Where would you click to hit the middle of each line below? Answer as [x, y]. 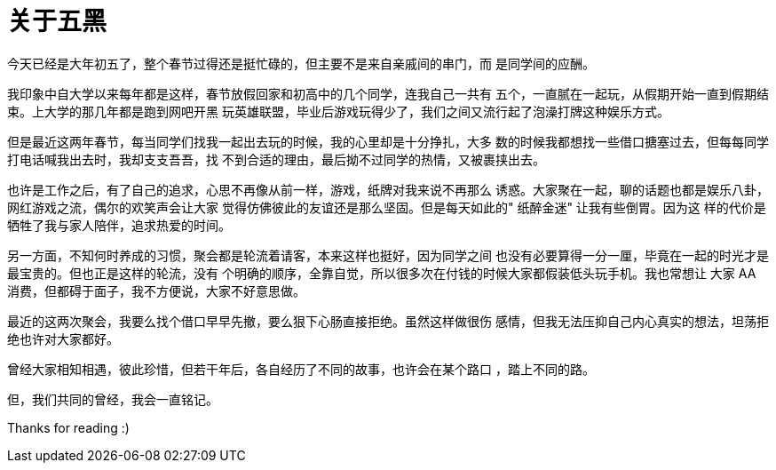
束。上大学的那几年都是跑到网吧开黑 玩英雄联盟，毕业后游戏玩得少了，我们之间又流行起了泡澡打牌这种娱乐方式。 [338, 111]
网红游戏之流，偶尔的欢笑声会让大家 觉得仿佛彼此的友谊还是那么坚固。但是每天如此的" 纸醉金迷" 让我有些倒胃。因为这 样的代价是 [387, 207]
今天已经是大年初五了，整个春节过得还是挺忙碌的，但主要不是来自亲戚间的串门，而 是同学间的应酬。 [301, 63]
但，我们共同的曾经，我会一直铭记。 [113, 399]
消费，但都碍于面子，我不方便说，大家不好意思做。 [156, 291]
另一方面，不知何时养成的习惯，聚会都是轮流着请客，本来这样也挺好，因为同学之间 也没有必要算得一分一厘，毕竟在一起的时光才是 [388, 255]
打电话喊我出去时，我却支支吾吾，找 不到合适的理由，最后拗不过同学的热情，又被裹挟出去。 [276, 159]
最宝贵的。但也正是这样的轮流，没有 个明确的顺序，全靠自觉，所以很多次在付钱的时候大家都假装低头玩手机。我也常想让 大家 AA [382, 273]
